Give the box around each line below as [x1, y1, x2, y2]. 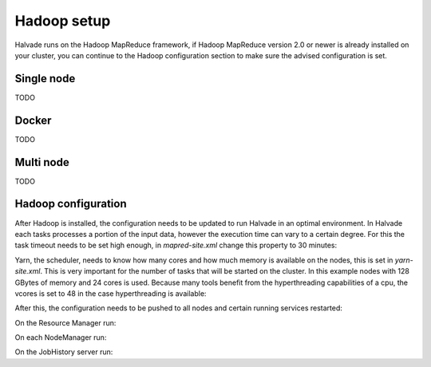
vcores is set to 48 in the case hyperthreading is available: [14, 288, 207, 298]
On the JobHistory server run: [14, 347, 113, 357]
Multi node [14, 156, 69, 169]
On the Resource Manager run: [14, 318, 117, 327]
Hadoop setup [14, 12, 111, 30]
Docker [14, 113, 52, 127]
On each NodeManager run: [14, 333, 107, 342]
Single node [14, 72, 76, 85]
